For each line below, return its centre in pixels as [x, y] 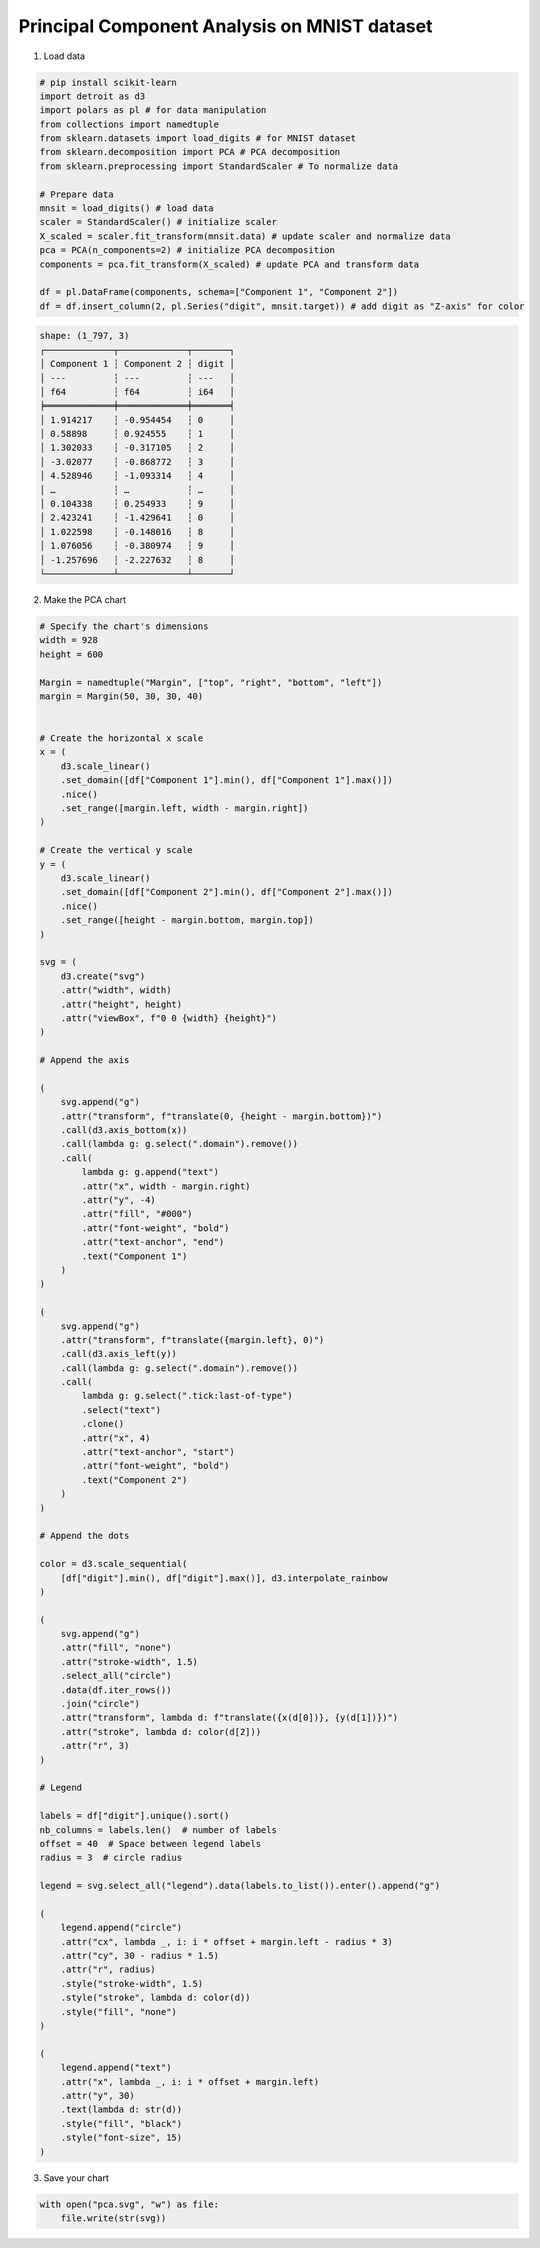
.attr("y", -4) [119, 1199]
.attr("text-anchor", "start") [158, 1452]
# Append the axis [84, 1060]
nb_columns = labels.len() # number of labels [158, 1829]
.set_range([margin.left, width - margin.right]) [184, 808]
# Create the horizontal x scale [121, 738]
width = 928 [69, 640]
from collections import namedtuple [129, 124]
